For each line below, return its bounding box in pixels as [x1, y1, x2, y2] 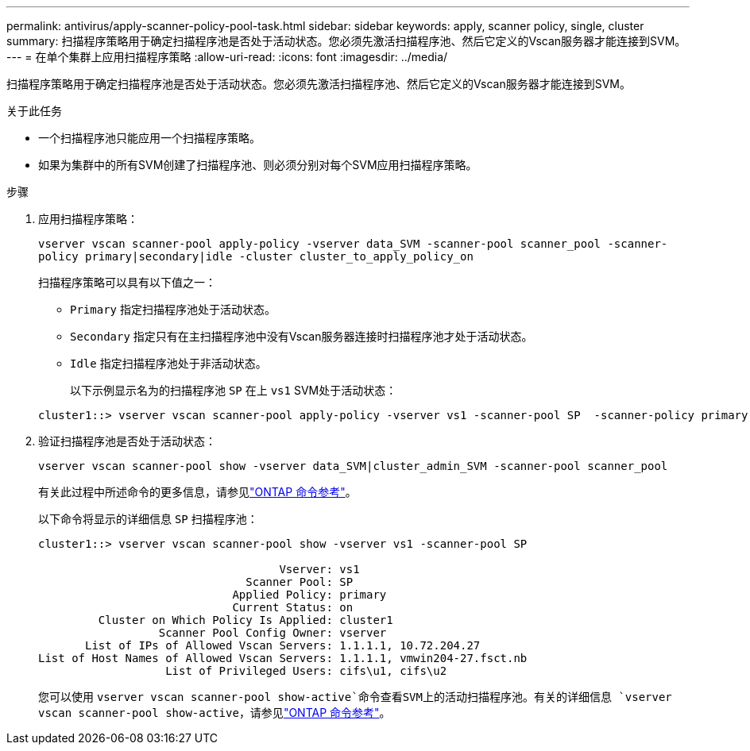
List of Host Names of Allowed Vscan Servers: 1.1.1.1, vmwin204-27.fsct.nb [38, 652, 528, 664]
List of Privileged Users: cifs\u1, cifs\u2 [165, 664, 447, 677]
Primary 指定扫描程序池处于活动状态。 [70, 302, 276, 316]
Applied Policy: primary [232, 588, 387, 601]
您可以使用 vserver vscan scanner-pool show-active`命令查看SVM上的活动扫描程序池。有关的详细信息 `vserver [38, 690, 672, 703]
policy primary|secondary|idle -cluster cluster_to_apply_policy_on [38, 250, 474, 263]
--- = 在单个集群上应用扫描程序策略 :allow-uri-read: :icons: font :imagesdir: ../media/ [6, 50, 448, 64]
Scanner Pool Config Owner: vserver [158, 626, 387, 639]
